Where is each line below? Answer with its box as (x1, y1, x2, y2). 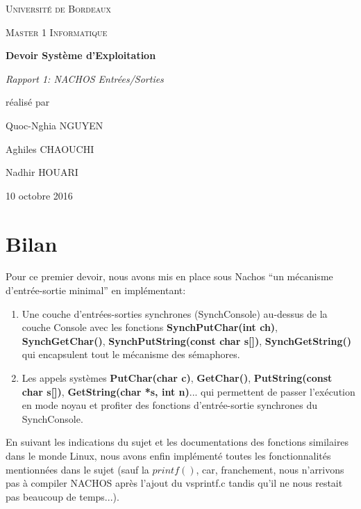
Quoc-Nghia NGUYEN (6, 118, 103, 132)
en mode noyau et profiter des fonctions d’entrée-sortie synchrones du (22, 398, 318, 412)
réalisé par (6, 95, 50, 109)
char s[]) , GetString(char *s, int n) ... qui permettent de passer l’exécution (22, 384, 355, 398)
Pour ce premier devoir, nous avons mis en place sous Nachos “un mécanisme (6, 269, 333, 284)
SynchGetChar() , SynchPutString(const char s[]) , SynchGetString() (22, 333, 351, 348)
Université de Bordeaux (6, 1, 111, 15)
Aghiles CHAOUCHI (6, 141, 94, 156)
